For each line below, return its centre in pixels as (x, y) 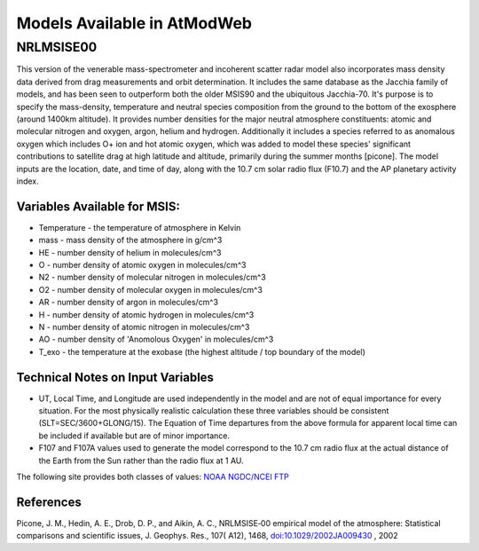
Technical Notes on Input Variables (115, 377)
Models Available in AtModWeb (134, 23)
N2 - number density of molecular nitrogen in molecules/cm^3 (152, 277)
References (49, 502)
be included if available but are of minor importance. (134, 436)
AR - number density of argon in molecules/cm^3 (129, 303)
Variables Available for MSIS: (98, 206)
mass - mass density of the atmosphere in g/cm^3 (130, 240)
